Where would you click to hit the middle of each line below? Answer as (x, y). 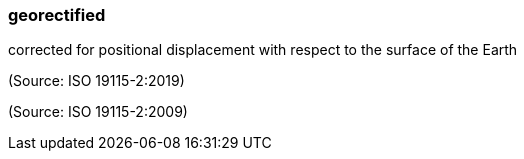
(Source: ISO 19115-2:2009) (98, 112)
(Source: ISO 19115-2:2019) (96, 81)
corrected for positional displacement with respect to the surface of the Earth (263, 50)
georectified (57, 15)
